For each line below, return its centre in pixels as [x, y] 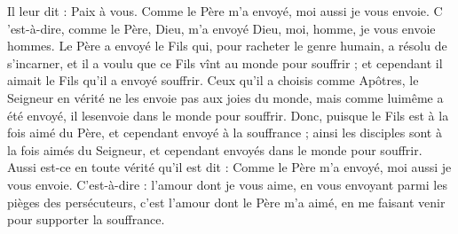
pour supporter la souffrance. [86, 219]
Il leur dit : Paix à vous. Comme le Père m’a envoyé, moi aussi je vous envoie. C [225, 11]
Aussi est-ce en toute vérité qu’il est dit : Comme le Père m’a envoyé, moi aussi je [229, 167]
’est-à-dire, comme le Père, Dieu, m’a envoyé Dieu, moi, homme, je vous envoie [221, 28]
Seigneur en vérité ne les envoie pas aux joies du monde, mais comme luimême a [225, 97]
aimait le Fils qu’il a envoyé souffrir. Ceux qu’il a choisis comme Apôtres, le [213, 80]
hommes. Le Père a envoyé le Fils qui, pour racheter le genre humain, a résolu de [227, 46]
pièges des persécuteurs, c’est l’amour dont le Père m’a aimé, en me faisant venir [226, 202]
